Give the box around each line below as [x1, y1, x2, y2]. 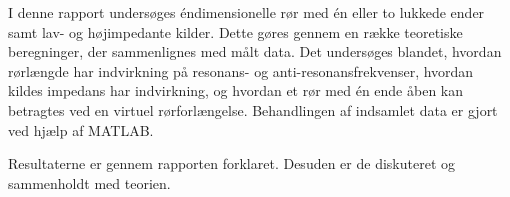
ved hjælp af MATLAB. [8, 119, 154, 140]
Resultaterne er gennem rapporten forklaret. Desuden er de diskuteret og [8, 153, 455, 174]
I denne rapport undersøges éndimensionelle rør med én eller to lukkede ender [8, 2, 485, 22]
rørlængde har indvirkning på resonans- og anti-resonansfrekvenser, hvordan [8, 60, 474, 81]
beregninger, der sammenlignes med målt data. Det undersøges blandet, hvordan [8, 41, 502, 62]
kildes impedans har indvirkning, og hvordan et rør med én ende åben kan [8, 80, 464, 101]
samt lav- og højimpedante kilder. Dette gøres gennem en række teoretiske [8, 21, 463, 42]
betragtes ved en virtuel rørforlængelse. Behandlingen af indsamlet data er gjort [8, 99, 498, 120]
